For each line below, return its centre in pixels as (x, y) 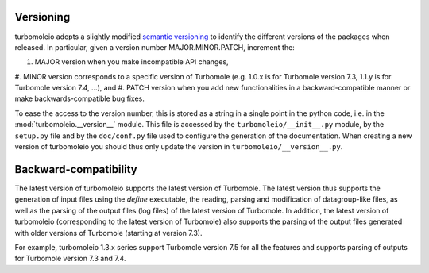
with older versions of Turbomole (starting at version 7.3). (108, 233)
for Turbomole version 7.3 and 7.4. (70, 259)
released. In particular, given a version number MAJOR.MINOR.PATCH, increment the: (155, 47)
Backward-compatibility (76, 169)
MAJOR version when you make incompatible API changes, (132, 62)
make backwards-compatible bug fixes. (79, 98)
